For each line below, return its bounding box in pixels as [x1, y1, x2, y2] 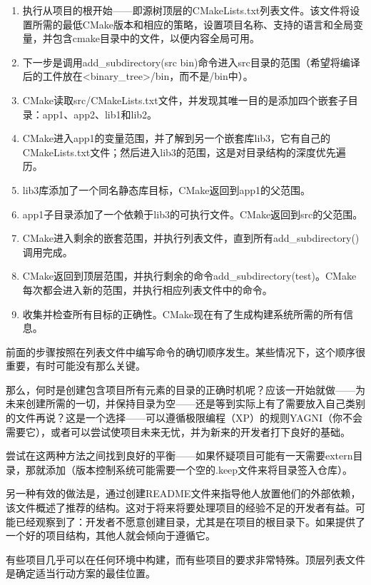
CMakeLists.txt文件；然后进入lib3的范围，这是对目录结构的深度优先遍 [22, 144, 346, 159]
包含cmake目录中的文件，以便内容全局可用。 [52, 31, 260, 46]
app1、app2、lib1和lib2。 [42, 106, 158, 121]
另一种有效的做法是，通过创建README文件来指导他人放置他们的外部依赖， [6, 486, 361, 501]
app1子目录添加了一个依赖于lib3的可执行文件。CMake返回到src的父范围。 [22, 206, 363, 221]
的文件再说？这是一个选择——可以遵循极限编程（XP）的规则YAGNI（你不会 [6, 410, 363, 425]
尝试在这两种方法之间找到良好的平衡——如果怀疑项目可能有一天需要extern [6, 448, 353, 463]
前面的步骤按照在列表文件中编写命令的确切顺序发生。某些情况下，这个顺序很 [6, 344, 365, 359]
